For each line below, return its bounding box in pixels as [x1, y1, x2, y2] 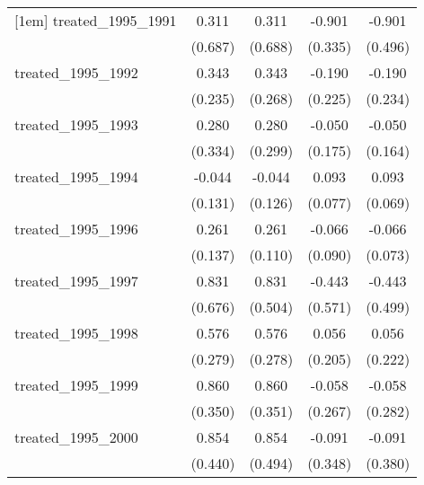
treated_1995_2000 [14, 427, 138, 447]
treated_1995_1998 [14, 322, 138, 343]
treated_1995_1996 [14, 218, 138, 239]
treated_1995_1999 [14, 375, 138, 395]
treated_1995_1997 [14, 270, 138, 291]
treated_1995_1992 [14, 62, 138, 83]
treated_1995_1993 [14, 114, 138, 135]
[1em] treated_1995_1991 [14, 10, 177, 31]
